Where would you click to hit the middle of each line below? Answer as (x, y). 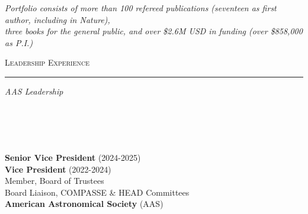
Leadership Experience (47, 62)
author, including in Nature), (57, 19)
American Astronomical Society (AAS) (84, 204)
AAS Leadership (34, 91)
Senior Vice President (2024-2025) (73, 157)
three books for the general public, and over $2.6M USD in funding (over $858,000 (154, 31)
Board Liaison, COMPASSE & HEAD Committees (97, 192)
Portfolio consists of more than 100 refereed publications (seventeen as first (141, 8)
